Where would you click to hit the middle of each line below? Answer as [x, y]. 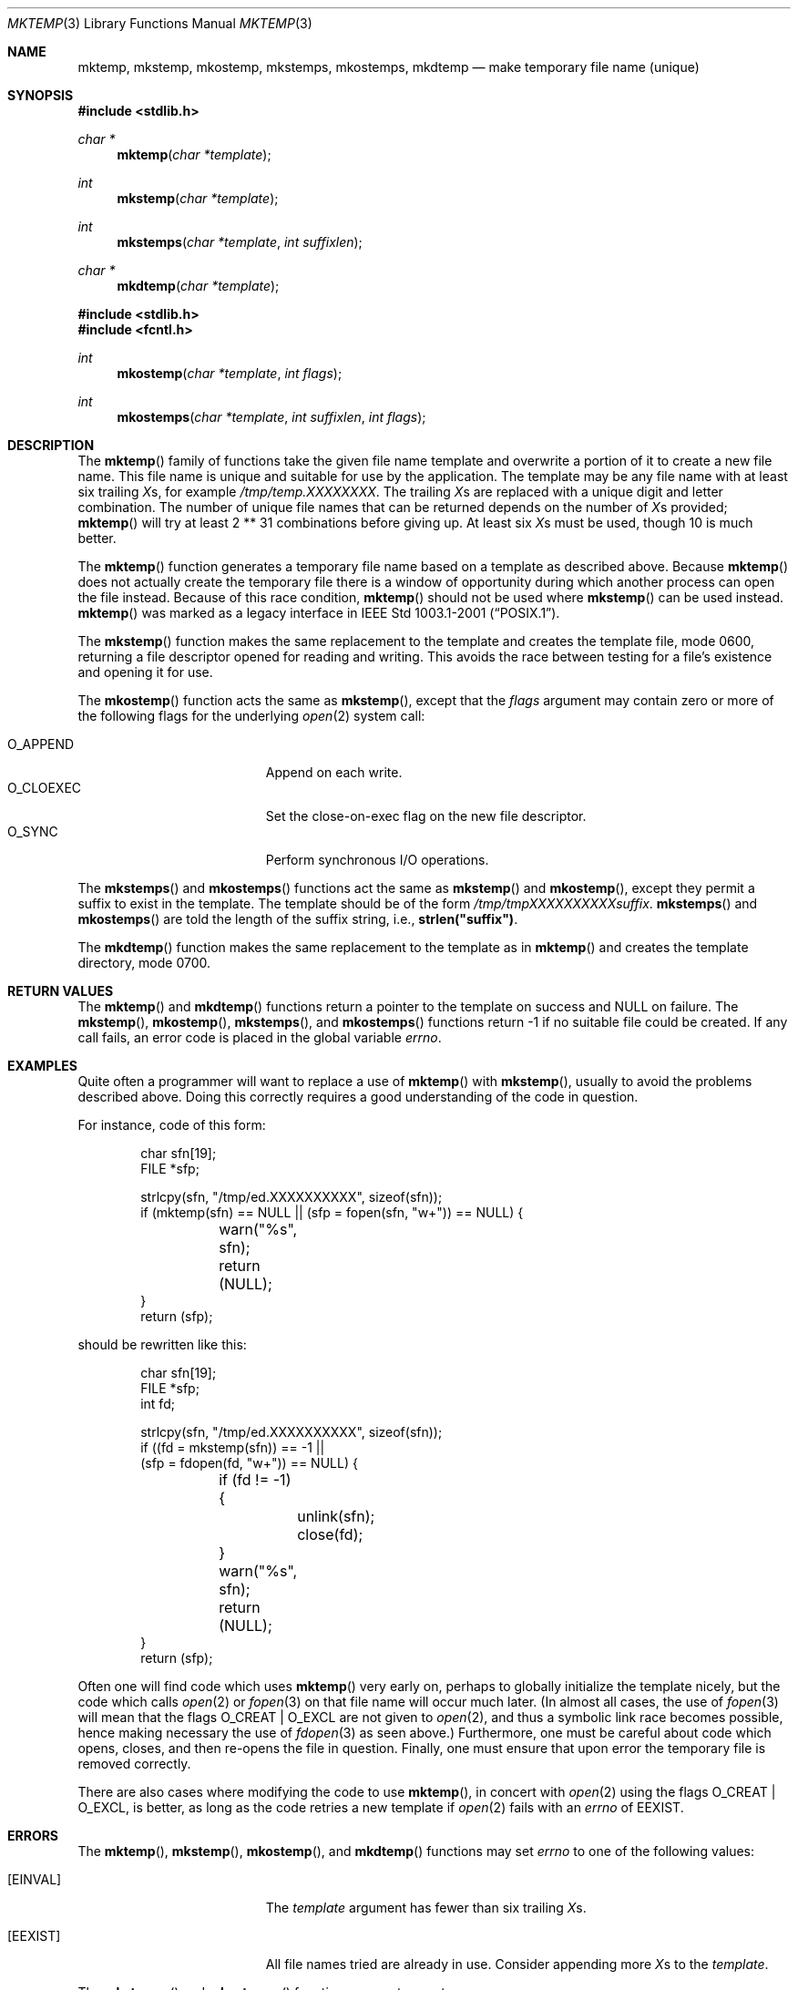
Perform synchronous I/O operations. [377, 860]
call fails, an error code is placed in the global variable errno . [260, 1037]
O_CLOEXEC [45, 788]
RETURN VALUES [61, 991]
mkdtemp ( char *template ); [198, 286]
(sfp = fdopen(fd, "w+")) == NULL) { [249, 1463]
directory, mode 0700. [144, 963]
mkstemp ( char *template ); [198, 198]
